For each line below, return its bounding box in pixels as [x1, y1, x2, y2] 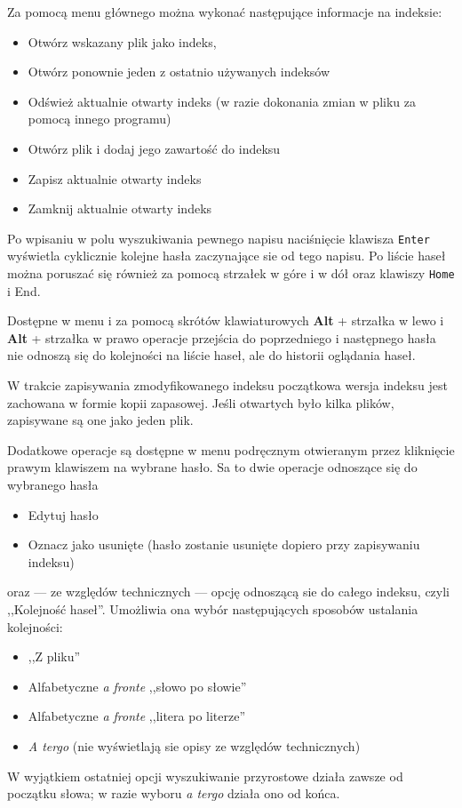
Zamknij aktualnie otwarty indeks [28, 199, 212, 218]
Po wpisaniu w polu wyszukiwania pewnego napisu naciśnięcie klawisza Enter [7, 228, 430, 247]
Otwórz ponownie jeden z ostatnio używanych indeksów [28, 62, 331, 81]
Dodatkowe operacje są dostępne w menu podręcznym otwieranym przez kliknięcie [7, 440, 455, 459]
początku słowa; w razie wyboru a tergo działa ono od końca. [7, 784, 340, 803]
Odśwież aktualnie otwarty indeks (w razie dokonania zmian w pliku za [28, 92, 416, 110]
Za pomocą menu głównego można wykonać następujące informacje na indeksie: [7, 3, 442, 20]
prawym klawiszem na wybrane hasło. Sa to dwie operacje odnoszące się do [7, 458, 418, 476]
